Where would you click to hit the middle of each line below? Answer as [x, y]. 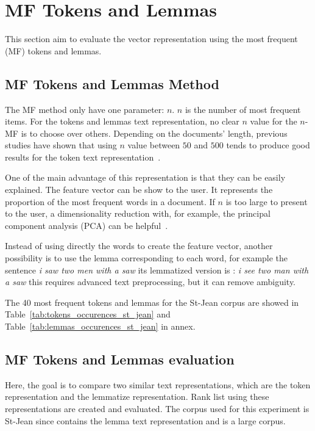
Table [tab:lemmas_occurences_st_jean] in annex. [100, 326]
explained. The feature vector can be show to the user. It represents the [139, 190]
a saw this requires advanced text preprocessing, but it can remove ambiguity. [150, 282]
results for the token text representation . [83, 157]
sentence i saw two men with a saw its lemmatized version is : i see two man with [157, 270]
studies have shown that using [61, 145]
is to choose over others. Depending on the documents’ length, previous [154, 133]
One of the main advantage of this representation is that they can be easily [145, 177]
